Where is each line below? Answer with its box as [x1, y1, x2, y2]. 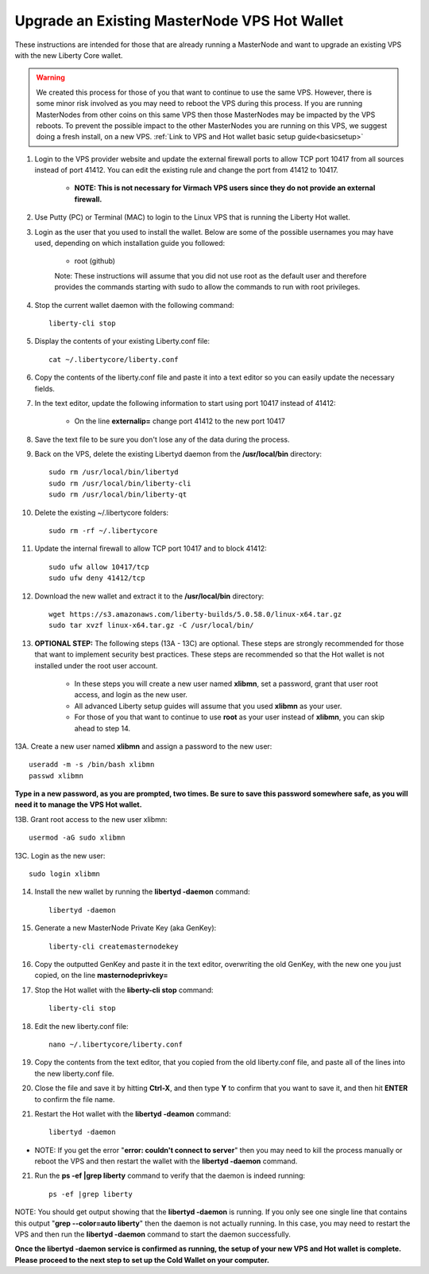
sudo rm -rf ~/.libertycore [48, 526, 158, 536]
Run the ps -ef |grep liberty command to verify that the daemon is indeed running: [34, 1171, 306, 1181]
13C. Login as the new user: [14, 851, 106, 860]
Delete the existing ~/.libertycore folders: [34, 508, 169, 517]
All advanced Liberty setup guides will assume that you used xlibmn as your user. [74, 701, 342, 711]
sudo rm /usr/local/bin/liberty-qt [48, 490, 187, 499]
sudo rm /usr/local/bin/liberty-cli [48, 478, 191, 488]
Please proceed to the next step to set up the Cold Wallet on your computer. [14, 1255, 270, 1264]
